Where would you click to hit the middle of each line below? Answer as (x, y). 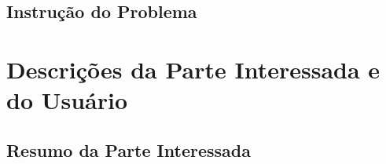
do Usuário (67, 100)
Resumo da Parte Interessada (129, 149)
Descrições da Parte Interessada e (193, 69)
